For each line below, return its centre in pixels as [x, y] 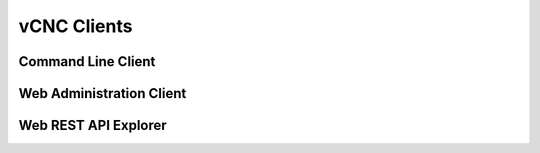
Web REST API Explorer [92, 125]
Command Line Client [87, 61]
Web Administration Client [102, 93]
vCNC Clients [75, 26]
